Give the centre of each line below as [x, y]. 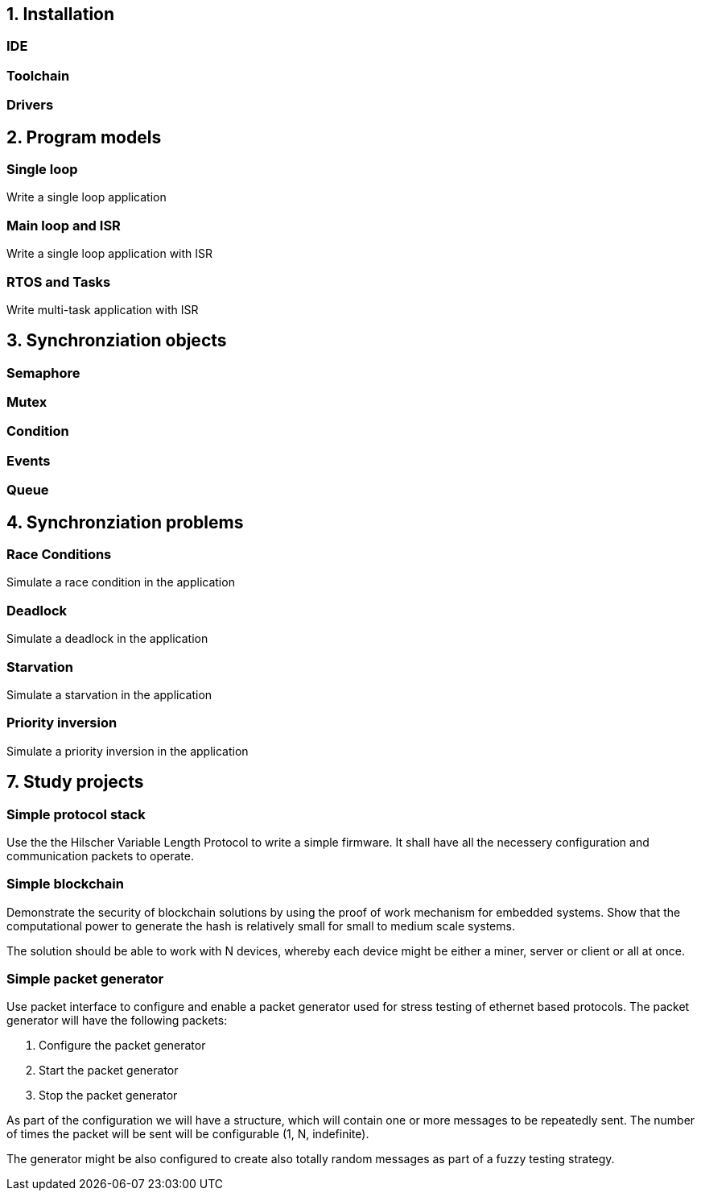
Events [29, 460]
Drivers [30, 105]
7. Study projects [75, 782]
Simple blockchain [65, 884]
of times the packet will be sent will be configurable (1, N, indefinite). [188, 1134]
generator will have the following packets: [117, 1021]
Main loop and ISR [64, 225]
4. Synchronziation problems [125, 522]
